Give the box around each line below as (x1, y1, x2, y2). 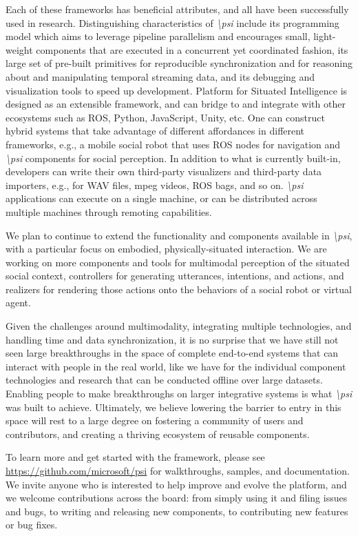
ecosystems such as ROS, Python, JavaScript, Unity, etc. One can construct (6, 110, 325, 124)
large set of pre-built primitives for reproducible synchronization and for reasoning (6, 56, 352, 70)
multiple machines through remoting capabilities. (6, 204, 212, 219)
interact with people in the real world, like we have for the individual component (6, 359, 346, 373)
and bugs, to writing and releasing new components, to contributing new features (6, 504, 348, 518)
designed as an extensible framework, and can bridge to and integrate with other (6, 97, 346, 111)
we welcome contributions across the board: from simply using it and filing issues (6, 490, 348, 505)
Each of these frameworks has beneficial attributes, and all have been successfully (6, 2, 349, 16)
